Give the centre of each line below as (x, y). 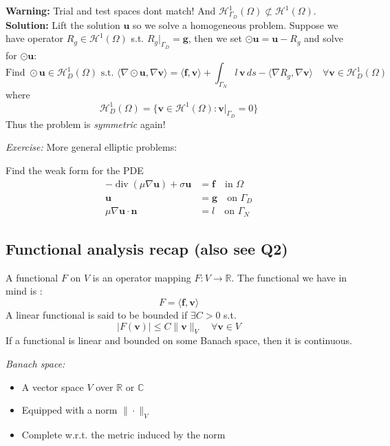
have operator (35, 38)
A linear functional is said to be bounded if (97, 314)
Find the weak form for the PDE (75, 170)
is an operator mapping (142, 277)
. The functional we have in (289, 277)
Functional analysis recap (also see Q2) (147, 248)
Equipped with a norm (69, 410)
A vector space (53, 386)
